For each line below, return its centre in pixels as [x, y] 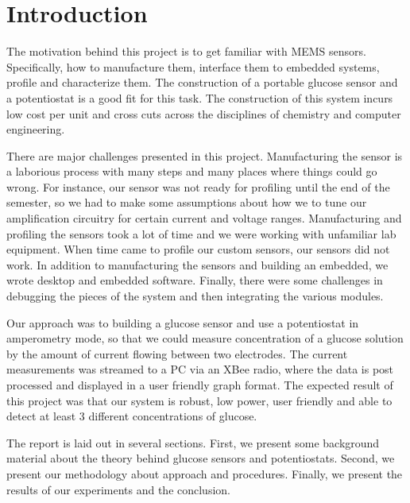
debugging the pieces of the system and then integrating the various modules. [195, 296]
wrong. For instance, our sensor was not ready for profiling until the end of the [198, 186]
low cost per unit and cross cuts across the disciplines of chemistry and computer [204, 113]
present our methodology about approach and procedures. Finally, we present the [205, 473]
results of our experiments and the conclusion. [118, 489]
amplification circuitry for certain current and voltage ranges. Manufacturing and [204, 218]
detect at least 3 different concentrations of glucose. [132, 416]
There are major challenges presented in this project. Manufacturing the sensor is [205, 155]
